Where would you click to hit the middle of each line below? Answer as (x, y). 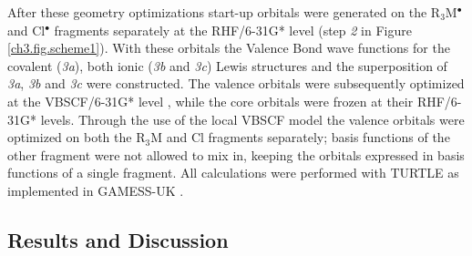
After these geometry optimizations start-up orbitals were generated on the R (224, 12)
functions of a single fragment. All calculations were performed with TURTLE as (233, 173)
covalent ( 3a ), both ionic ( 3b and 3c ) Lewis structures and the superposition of (227, 65)
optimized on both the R (77, 137)
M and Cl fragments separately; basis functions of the (300, 137)
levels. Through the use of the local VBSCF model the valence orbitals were (252, 119)
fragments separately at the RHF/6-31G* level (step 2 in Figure (233, 30)
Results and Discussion (118, 239)
